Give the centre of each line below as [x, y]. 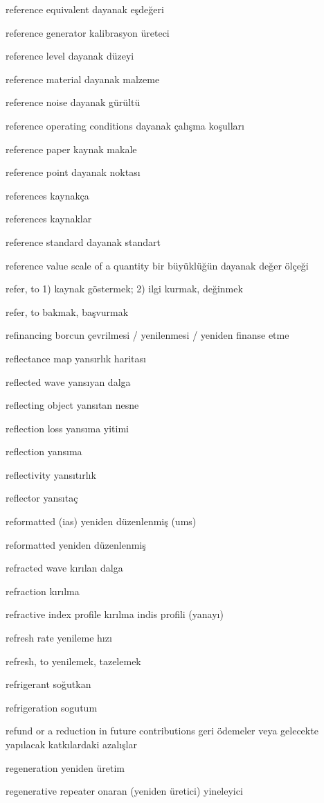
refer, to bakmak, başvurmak [67, 311]
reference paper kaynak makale [71, 149]
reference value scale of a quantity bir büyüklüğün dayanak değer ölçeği [157, 265]
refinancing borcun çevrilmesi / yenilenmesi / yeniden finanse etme [147, 335]
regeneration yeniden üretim [65, 767]
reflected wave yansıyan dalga [68, 381]
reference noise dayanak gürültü [73, 102]
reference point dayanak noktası [73, 172]
